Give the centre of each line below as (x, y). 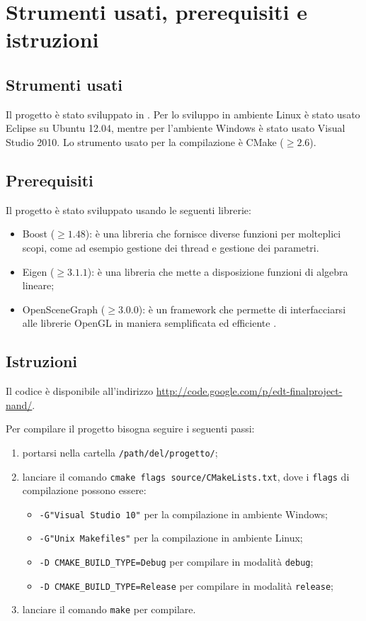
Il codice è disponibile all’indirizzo (80, 391)
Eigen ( (38, 271)
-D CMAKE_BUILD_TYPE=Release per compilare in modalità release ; (187, 585)
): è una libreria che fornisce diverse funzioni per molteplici (213, 234)
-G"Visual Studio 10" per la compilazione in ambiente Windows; (183, 514)
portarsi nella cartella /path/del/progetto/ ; (120, 452)
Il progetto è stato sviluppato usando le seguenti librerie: (128, 209)
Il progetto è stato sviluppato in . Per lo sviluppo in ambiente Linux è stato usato (183, 114)
